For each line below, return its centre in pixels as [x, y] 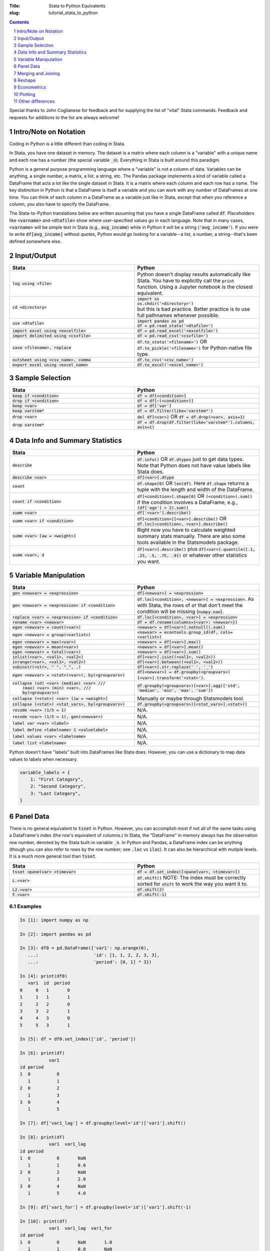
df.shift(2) [151, 889]
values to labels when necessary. [43, 759]
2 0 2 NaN [53, 1172]
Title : [15, 6]
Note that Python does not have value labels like [194, 465]
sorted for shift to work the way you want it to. [192, 884]
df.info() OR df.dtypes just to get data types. [191, 459]
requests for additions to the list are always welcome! [64, 117]
